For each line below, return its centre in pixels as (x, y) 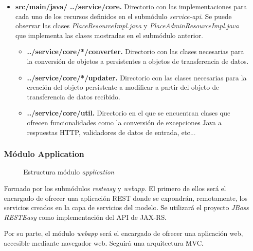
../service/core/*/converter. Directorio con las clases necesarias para (136, 51)
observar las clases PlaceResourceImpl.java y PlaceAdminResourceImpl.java (127, 26)
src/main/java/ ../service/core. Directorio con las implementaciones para (131, 6)
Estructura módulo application (69, 172)
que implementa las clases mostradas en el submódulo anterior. (109, 35)
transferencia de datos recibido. (73, 96)
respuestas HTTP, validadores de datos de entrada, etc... (111, 132)
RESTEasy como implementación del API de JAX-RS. (85, 217)
